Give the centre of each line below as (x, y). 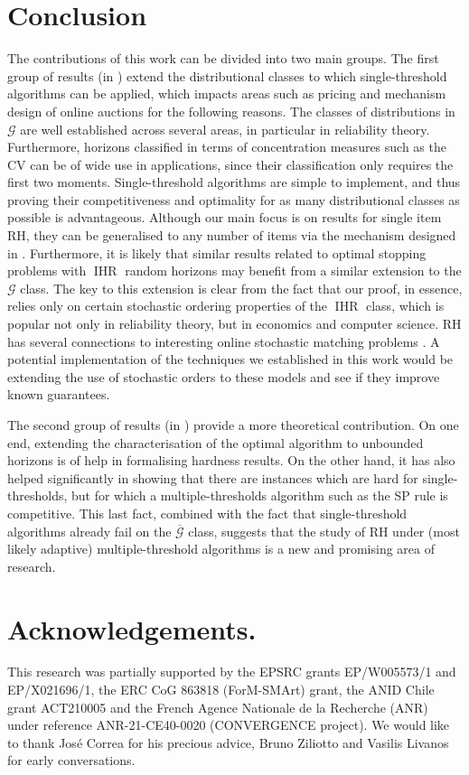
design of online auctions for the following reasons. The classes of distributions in (231, 111)
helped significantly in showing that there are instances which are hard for (213, 477)
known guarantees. (59, 394)
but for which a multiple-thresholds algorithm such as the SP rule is (259, 495)
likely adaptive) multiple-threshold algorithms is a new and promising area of (221, 549)
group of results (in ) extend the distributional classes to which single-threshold (227, 75)
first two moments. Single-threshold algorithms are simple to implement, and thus (234, 182)
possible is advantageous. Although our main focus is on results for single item (225, 217)
